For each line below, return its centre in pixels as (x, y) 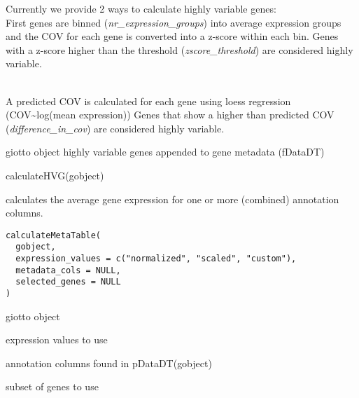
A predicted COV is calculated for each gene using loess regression (148, 101)
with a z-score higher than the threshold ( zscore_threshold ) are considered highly (179, 49)
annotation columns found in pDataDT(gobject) (109, 363)
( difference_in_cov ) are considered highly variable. (115, 128)
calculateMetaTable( (54, 235)
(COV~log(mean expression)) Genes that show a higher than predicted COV (170, 115)
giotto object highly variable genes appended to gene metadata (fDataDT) (165, 152)
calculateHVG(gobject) (55, 175)
